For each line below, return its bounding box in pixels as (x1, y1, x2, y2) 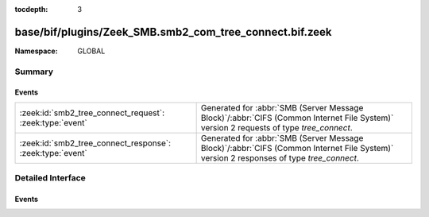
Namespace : (14, 46, 59, 56)
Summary (14, 66, 54, 77)
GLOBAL (77, 46, 106, 56)
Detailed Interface (14, 172, 87, 184)
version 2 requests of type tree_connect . (200, 122, 353, 133)
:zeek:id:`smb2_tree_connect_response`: (19, 138, 171, 149)
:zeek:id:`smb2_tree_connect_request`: (19, 107, 164, 118)
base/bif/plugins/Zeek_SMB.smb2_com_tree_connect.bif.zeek (14, 25, 332, 39)
